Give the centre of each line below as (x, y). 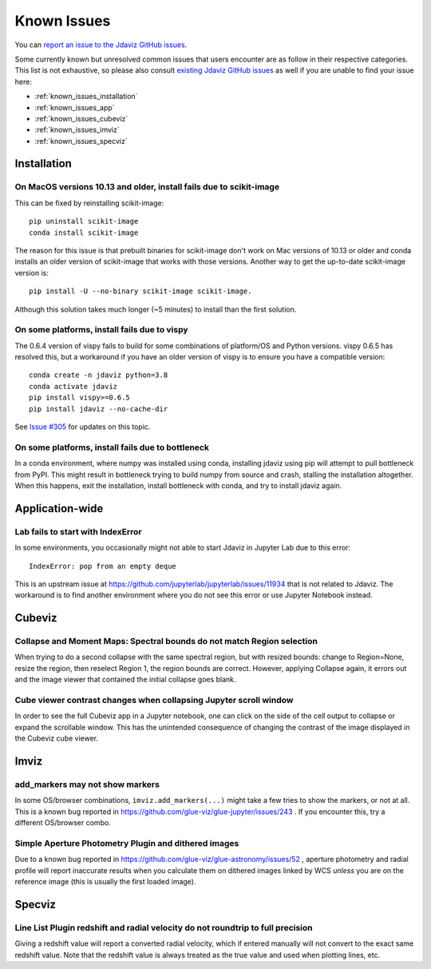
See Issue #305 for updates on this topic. (83, 427)
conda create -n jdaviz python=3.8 (99, 375)
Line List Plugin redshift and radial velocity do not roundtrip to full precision (164, 927)
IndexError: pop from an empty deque (103, 566)
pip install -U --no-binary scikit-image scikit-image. (140, 291)
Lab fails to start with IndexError (78, 531)
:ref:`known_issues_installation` (86, 97)
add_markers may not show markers (87, 784)
